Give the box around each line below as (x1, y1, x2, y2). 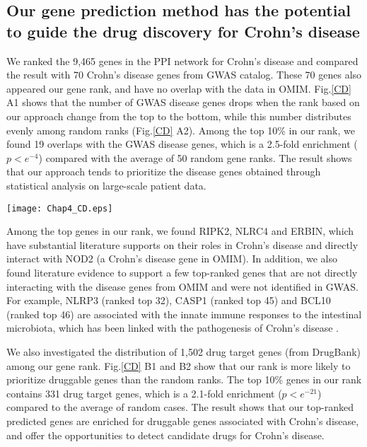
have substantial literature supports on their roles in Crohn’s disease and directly (6, 237, 359, 252)
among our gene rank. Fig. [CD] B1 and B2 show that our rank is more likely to (6, 358, 351, 373)
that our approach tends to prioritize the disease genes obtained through (6, 164, 321, 179)
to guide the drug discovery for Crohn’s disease (6, 20, 360, 42)
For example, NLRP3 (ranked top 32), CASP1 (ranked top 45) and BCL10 (6, 293, 331, 308)
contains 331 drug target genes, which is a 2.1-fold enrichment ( (6, 385, 282, 400)
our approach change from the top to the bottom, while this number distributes (6, 108, 351, 123)
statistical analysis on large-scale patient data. (6, 178, 206, 192)
